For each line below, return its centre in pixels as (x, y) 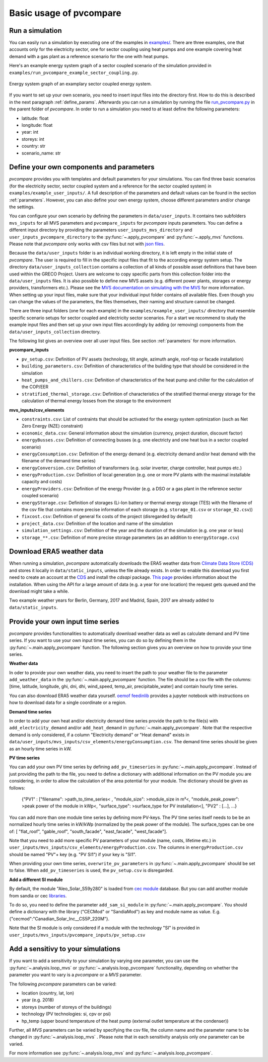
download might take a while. (39, 591)
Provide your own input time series (64, 621)
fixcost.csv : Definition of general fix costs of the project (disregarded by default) (107, 517)
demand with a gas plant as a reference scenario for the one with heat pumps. (89, 56)
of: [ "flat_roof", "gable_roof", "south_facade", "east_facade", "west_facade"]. (88, 831)
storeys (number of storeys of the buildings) (67, 1007)
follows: (17, 788)
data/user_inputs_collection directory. (55, 332)
